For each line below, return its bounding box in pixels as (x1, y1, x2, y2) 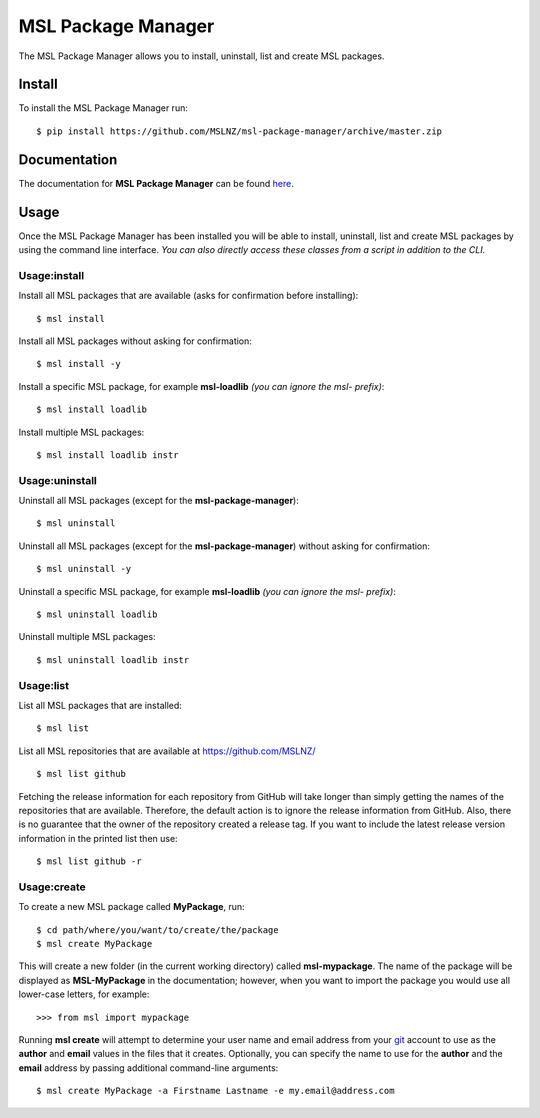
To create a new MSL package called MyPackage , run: (18, 901, 245, 913)
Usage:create (18, 880, 87, 894)
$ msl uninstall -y (36, 563, 132, 575)
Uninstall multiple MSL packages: (18, 631, 156, 643)
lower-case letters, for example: (18, 988, 150, 1000)
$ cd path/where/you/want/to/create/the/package (36, 924, 279, 935)
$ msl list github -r (36, 856, 142, 867)
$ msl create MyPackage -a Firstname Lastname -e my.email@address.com (36, 1085, 395, 1097)
